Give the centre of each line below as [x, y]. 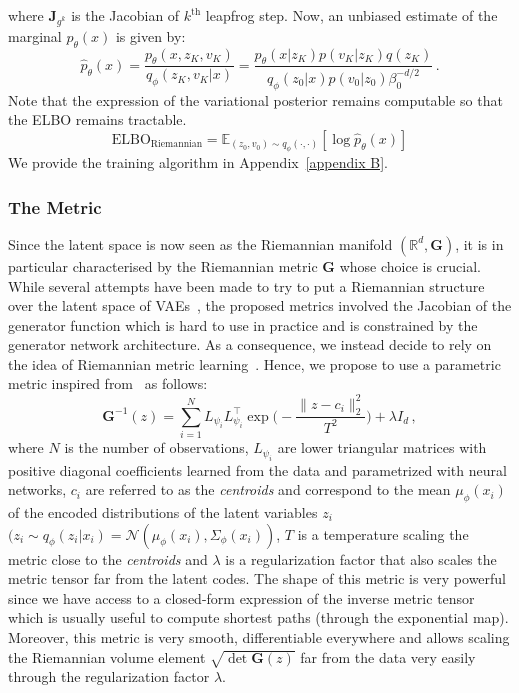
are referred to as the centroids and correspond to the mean [268, 489]
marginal [35, 35]
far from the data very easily [388, 656]
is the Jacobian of [125, 15]
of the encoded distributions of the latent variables [163, 511]
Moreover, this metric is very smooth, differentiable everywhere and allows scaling [259, 636]
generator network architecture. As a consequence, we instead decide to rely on [250, 344]
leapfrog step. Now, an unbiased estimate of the [351, 15]
